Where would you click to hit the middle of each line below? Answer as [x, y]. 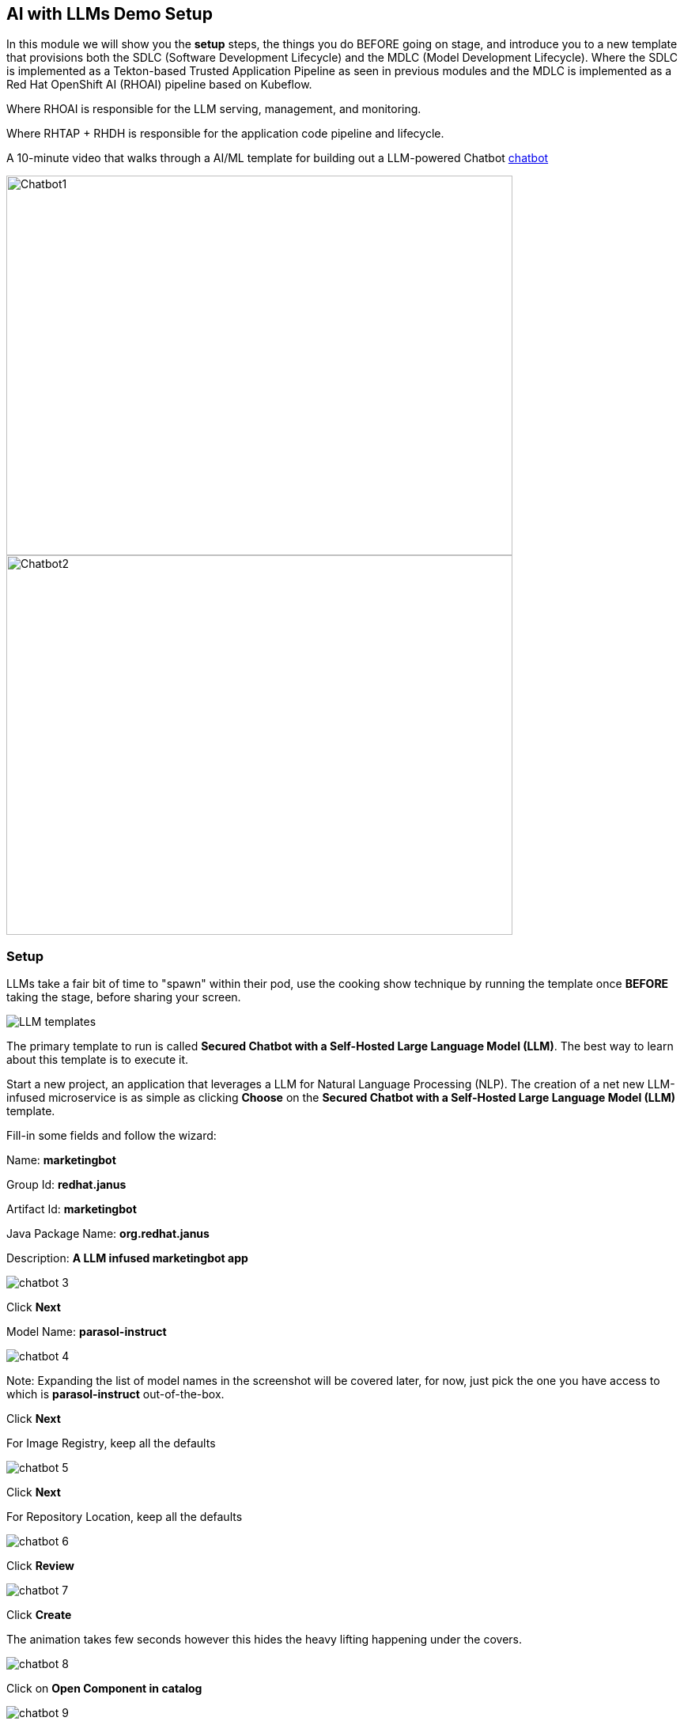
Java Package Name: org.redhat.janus [108, 1234]
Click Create [39, 1615]
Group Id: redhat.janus [66, 1185]
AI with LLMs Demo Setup [110, 14]
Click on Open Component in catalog [104, 1689]
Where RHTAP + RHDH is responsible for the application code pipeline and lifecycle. [225, 134]
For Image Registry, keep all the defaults [111, 1443]
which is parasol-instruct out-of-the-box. [115, 1394]
